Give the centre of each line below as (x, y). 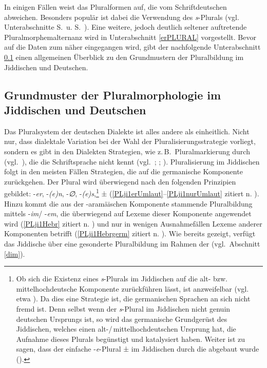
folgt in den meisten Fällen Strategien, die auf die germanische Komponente (123, 171)
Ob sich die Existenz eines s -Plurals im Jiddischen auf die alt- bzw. (122, 279)
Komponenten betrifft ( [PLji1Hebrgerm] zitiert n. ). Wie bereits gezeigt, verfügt (130, 233)
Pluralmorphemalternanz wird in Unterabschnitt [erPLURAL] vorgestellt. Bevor (130, 37)
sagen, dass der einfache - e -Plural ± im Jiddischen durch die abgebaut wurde (138, 349)
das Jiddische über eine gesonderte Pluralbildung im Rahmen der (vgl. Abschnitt (132, 243)
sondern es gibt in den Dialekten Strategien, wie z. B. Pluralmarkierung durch (127, 151)
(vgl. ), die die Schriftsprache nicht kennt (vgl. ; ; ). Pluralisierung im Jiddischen (132, 161)
